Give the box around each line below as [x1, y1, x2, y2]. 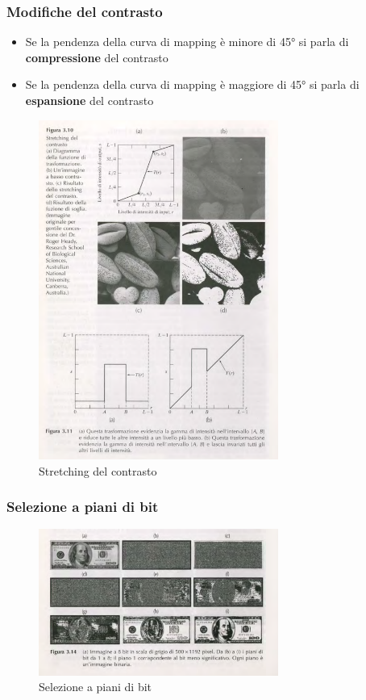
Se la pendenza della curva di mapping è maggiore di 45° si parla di [25, 76, 360, 93]
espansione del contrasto [25, 92, 154, 108]
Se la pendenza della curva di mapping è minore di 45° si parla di [25, 33, 349, 50]
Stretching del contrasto [39, 462, 157, 479]
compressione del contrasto [25, 48, 168, 65]
